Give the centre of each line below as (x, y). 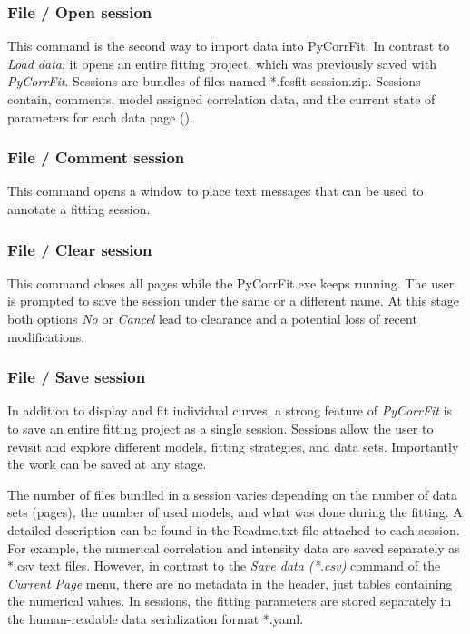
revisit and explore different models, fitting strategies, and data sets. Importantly (233, 446)
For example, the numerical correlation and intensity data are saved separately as (234, 547)
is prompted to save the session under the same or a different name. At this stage (234, 301)
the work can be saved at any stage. (107, 464)
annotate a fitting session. (79, 209)
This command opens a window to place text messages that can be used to (215, 191)
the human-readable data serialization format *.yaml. (156, 618)
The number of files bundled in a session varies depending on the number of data (232, 494)
